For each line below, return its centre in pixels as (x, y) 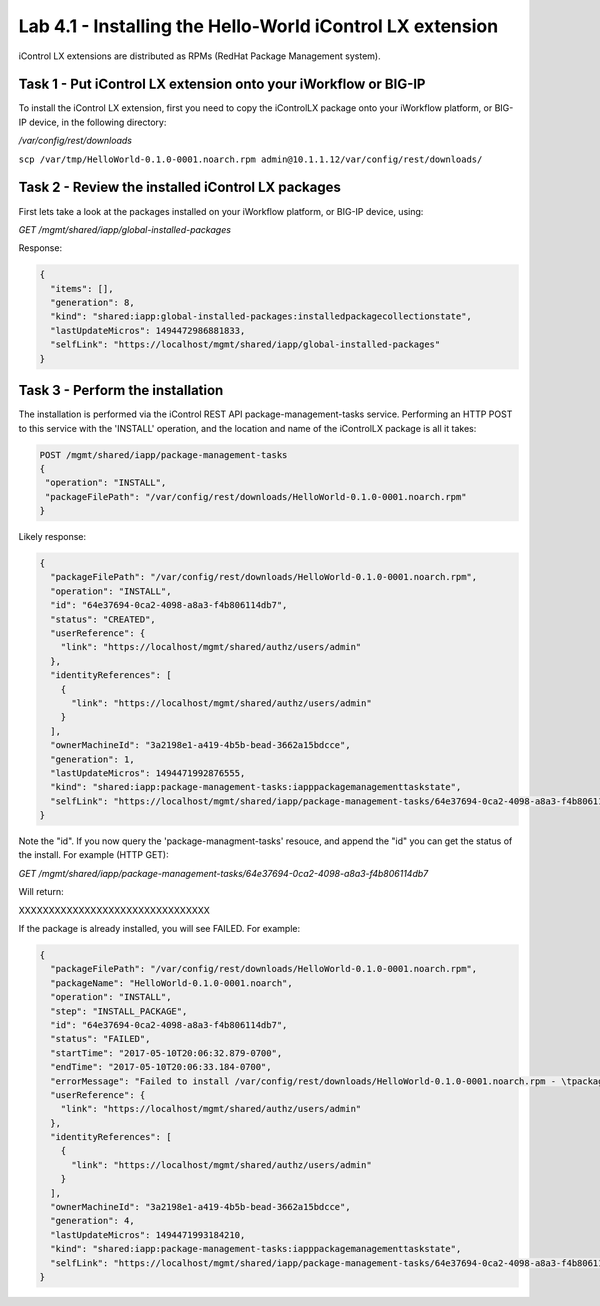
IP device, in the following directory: (92, 122)
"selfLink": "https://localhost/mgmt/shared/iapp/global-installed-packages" (245, 344)
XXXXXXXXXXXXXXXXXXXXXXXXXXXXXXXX (114, 910)
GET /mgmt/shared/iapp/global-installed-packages (125, 229)
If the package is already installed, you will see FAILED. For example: (159, 929)
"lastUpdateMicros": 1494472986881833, (148, 330)
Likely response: (52, 537)
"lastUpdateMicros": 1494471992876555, (148, 773)
